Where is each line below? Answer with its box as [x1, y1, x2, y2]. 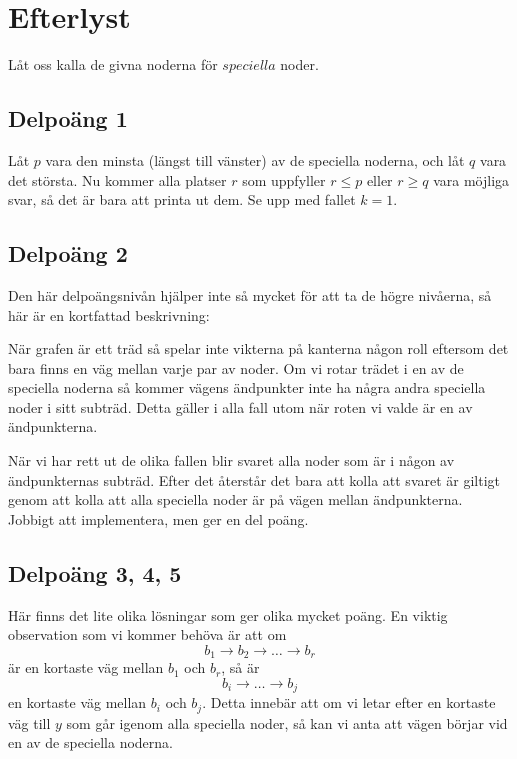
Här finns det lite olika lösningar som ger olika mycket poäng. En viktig [8, 604, 448, 625]
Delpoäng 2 [8, 238, 128, 269]
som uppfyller [242, 169, 326, 190]
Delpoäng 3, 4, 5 [8, 557, 182, 588]
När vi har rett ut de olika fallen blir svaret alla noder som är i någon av [8, 450, 455, 471]
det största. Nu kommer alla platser [8, 169, 227, 190]
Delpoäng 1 [8, 103, 128, 134]
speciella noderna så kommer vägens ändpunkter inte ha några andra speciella [8, 377, 486, 398]
